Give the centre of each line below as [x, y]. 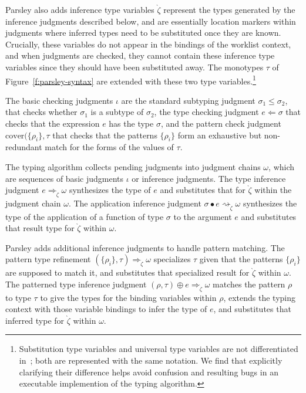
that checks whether [41, 112]
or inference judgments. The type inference [209, 178]
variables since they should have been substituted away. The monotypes [134, 67]
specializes [172, 259]
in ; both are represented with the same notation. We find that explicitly [151, 360]
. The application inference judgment [135, 203]
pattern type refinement [48, 259]
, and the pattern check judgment [221, 123]
